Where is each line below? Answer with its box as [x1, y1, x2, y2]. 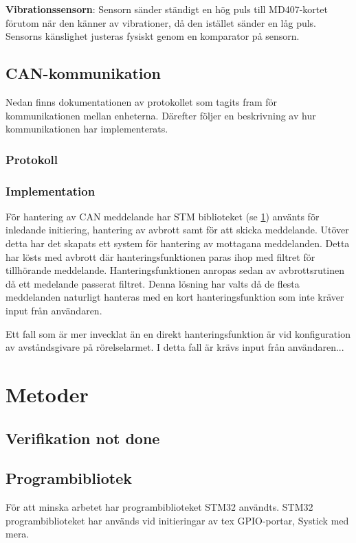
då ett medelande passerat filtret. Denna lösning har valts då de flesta [5, 276, 300, 290]
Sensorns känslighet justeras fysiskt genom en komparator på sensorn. [5, 29, 300, 43]
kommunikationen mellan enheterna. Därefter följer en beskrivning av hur [5, 108, 316, 122]
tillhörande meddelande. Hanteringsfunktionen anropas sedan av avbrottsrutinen [5, 263, 344, 277]
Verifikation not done [5, 427, 160, 448]
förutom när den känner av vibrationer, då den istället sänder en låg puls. [5, 15, 317, 30]
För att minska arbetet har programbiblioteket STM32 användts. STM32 [5, 500, 313, 514]
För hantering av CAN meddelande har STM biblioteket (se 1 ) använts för [5, 209, 320, 223]
